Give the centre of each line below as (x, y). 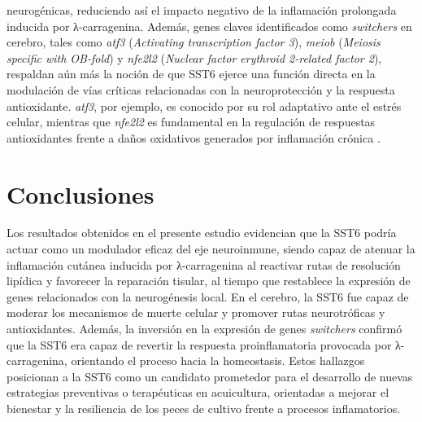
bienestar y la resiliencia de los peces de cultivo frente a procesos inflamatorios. (204, 408)
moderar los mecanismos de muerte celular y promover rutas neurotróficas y (196, 312)
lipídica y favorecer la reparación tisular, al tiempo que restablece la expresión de (209, 281)
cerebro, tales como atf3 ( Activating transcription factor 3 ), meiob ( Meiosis (194, 42)
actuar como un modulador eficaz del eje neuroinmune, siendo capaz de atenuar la (211, 249)
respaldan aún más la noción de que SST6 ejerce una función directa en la (191, 74)
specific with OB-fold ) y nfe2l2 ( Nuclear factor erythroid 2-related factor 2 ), (194, 57)
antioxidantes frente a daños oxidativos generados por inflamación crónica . (194, 137)
